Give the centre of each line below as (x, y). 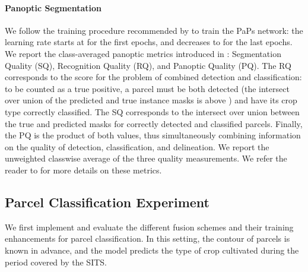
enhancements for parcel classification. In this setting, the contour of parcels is (147, 238)
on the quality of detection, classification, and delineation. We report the (137, 146)
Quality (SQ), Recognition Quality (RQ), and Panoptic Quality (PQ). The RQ (148, 65)
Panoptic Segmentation (53, 7)
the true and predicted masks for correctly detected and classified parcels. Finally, (154, 123)
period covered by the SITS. (56, 262)
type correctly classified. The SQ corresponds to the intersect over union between (152, 111)
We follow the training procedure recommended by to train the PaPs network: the (154, 30)
